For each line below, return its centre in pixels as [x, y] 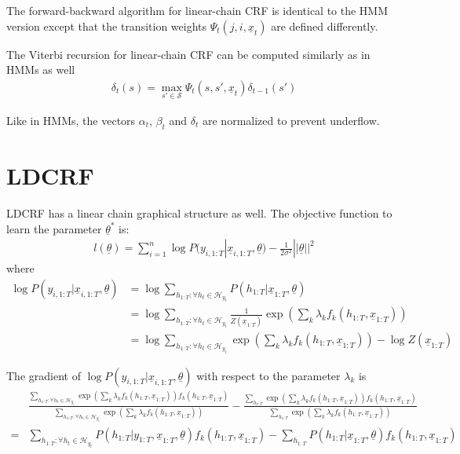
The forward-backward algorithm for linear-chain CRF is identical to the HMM [197, 10]
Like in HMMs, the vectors [71, 121]
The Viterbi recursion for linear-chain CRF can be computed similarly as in [188, 54]
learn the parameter [54, 228]
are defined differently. [325, 26]
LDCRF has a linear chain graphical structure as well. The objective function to [199, 212]
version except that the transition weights [107, 26]
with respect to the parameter [268, 375]
